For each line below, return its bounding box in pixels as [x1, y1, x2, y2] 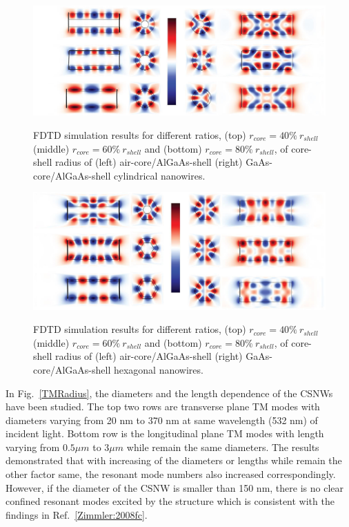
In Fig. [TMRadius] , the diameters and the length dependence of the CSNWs [6, 385, 333, 400]
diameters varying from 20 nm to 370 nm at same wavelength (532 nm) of [6, 412, 318, 427]
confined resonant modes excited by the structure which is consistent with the [6, 494, 335, 508]
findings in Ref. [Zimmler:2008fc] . [6, 507, 148, 521]
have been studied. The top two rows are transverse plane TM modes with [6, 399, 320, 414]
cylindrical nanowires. [113, 168, 206, 182]
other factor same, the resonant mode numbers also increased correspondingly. [6, 467, 336, 481]
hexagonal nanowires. [113, 362, 203, 376]
